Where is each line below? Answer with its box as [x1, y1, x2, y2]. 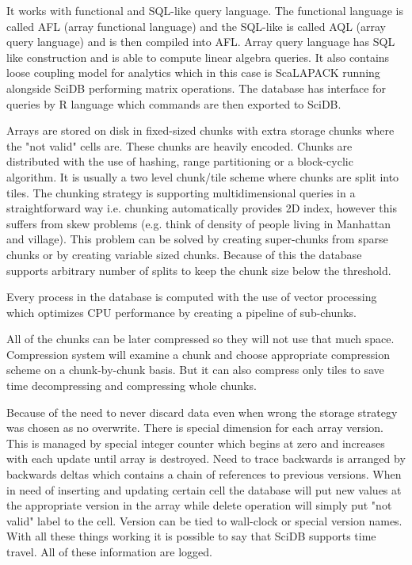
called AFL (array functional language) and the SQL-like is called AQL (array [6, 17, 386, 34]
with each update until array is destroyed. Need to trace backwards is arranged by [6, 450, 406, 467]
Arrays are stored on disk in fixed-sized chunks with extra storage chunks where [6, 122, 395, 139]
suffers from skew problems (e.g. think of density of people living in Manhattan [6, 215, 391, 231]
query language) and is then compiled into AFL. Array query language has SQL [6, 33, 395, 50]
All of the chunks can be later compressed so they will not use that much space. [6, 330, 395, 347]
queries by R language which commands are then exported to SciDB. [6, 95, 341, 112]
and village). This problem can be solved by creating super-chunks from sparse [6, 231, 388, 247]
